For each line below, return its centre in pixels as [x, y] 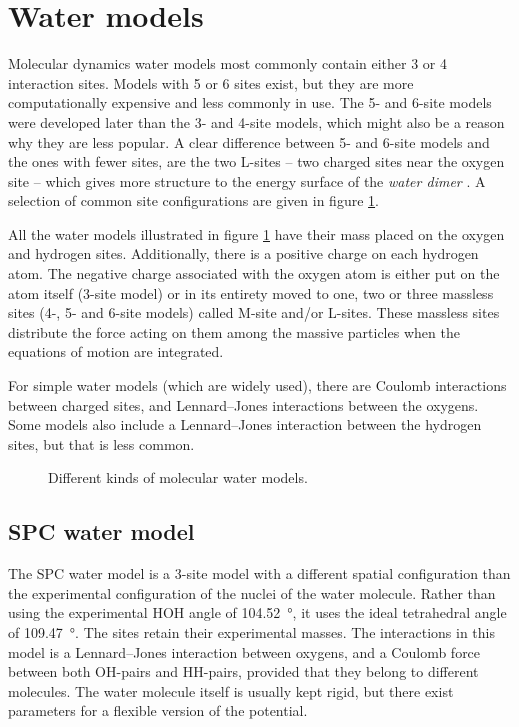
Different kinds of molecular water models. [178, 477]
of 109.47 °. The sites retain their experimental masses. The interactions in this [251, 631]
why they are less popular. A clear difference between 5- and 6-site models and [249, 141]
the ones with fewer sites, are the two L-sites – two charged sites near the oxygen [256, 161]
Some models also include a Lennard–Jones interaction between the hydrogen [245, 424]
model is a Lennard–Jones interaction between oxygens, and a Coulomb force [244, 651]
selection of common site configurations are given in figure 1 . [193, 200]
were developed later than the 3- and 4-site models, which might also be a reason [256, 121]
